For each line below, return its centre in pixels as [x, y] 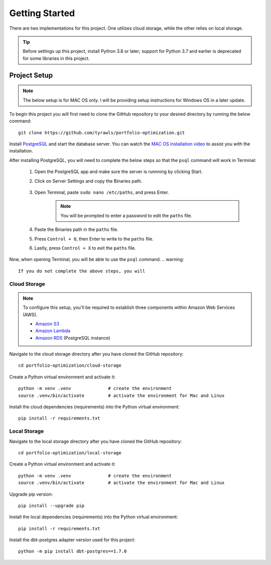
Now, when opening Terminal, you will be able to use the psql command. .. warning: [97, 260]
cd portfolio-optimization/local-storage [70, 453]
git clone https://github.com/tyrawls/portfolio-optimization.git [102, 133]
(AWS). [30, 314]
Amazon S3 [47, 324]
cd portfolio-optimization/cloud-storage [70, 366]
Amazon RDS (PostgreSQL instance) [73, 338]
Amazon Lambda [53, 331]
